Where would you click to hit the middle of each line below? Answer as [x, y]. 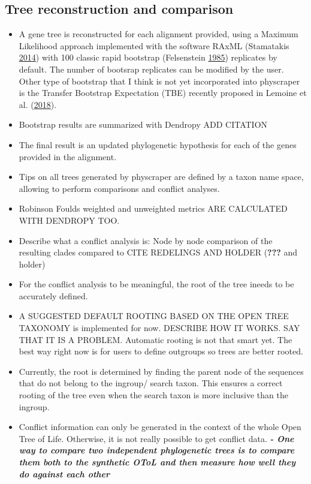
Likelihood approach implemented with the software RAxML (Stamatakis [154, 45]
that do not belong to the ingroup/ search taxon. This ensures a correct [151, 383]
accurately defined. [53, 295]
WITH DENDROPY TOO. [69, 220]
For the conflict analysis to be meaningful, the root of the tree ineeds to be [156, 284]
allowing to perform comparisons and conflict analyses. [119, 188]
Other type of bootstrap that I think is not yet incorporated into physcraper [159, 81]
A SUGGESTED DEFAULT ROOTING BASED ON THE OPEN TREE [154, 316]
